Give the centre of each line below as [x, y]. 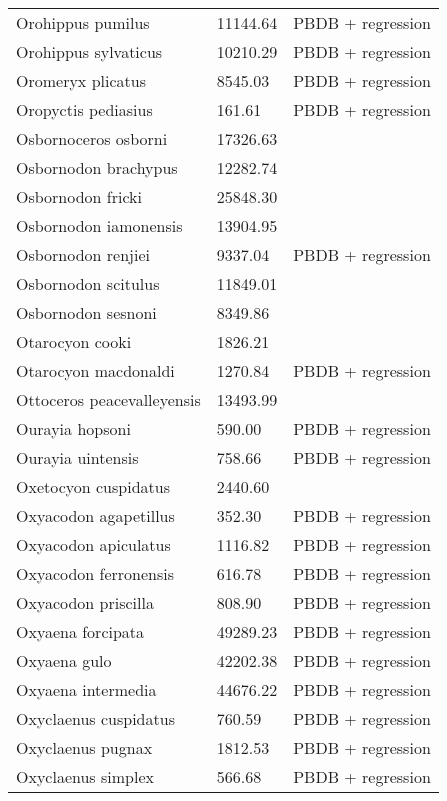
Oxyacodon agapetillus [95, 515]
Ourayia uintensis [77, 457]
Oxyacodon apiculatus [93, 544]
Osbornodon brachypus [97, 167]
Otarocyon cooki [74, 341]
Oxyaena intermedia [86, 689]
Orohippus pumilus [83, 22]
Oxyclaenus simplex [85, 776]
